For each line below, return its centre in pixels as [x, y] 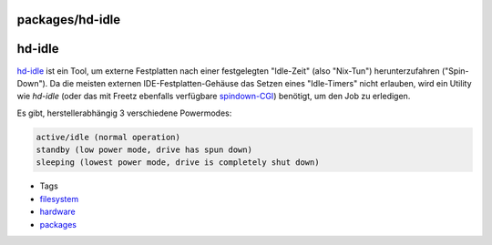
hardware [58, 212]
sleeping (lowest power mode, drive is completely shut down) [178, 163]
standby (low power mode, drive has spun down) [144, 150]
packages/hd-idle [69, 20]
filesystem [59, 199]
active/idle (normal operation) [108, 137]
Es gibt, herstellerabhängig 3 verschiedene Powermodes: [124, 113]
